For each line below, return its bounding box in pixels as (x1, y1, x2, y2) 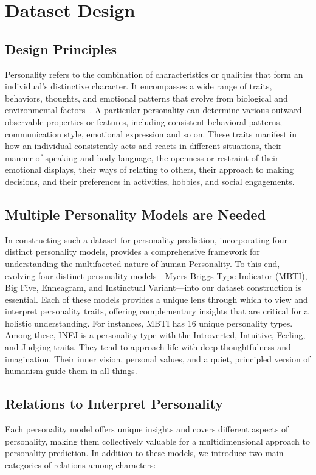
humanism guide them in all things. (5, 364, 137, 377)
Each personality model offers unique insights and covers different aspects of (5, 423, 289, 435)
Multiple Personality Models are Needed (5, 204, 266, 223)
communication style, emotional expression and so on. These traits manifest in (5, 127, 297, 140)
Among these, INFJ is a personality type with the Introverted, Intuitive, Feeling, (5, 328, 306, 341)
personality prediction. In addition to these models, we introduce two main (5, 446, 284, 459)
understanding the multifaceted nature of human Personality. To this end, (5, 257, 280, 269)
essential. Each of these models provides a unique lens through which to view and (5, 293, 308, 305)
